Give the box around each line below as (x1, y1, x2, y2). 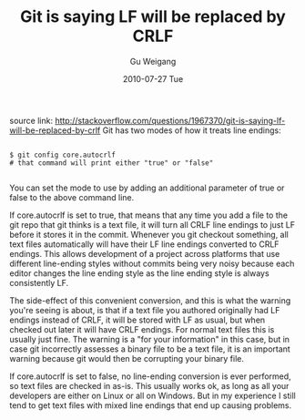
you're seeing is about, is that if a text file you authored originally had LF (9, 304, 280, 315)
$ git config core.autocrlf (9, 150, 117, 159)
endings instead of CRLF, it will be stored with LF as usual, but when (9, 314, 266, 325)
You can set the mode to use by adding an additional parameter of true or (9, 182, 285, 193)
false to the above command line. (9, 191, 135, 202)
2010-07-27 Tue (122, 73, 184, 84)
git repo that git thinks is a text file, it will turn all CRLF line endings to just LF (9, 219, 296, 230)
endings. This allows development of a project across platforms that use (9, 248, 280, 259)
